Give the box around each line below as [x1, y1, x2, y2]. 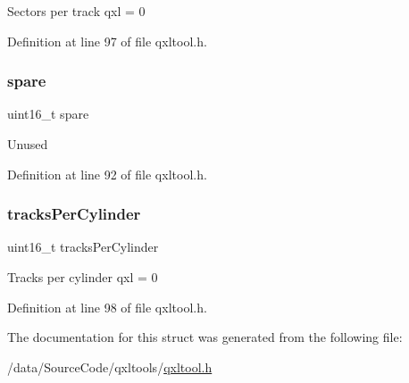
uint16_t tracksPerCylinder [7, 237, 159, 256]
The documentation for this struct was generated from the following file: [7, 328, 403, 346]
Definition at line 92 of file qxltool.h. [7, 164, 207, 183]
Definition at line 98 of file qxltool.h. [7, 297, 207, 316]
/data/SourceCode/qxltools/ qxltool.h [7, 357, 213, 376]
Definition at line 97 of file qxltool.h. [7, 31, 207, 50]
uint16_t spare [7, 104, 89, 123]
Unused [7, 135, 48, 153]
